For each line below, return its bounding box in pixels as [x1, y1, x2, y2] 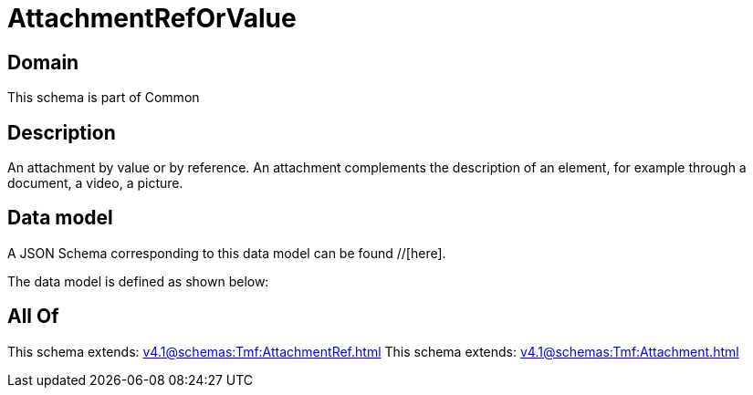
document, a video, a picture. [7, 175, 183, 192]
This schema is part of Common [7, 89, 200, 106]
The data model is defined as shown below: [7, 273, 269, 289]
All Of [7, 305, 59, 328]
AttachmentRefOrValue [7, 3, 297, 34]
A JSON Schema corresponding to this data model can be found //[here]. [7, 244, 446, 261]
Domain [7, 50, 79, 74]
